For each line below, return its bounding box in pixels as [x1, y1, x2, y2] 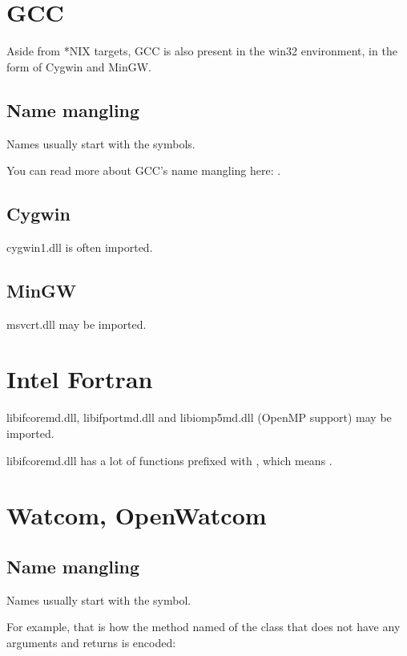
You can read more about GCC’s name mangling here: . [6, 162, 281, 179]
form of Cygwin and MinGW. [6, 58, 152, 75]
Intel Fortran [6, 362, 153, 395]
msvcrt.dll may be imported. [6, 315, 147, 332]
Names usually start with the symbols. [6, 135, 195, 152]
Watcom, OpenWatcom [6, 499, 267, 532]
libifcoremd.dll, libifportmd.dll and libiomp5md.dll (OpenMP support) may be [6, 409, 392, 426]
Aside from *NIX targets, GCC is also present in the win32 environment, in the [6, 43, 397, 59]
